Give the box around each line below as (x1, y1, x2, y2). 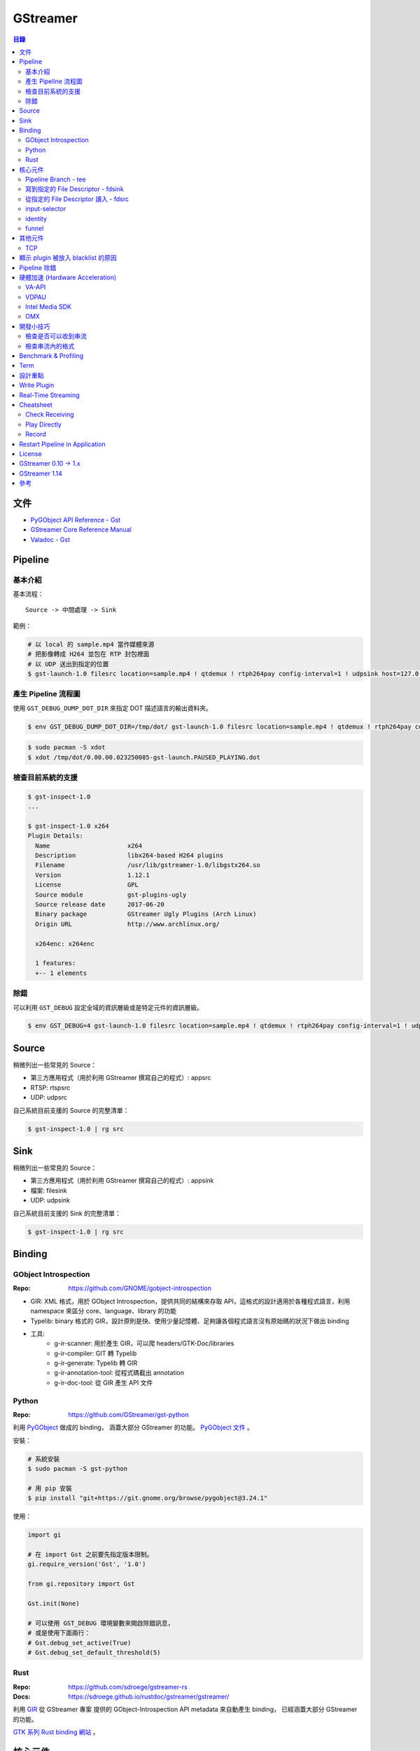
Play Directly (25, 420, 62, 429)
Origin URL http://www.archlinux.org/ (35, 920, 220, 928)
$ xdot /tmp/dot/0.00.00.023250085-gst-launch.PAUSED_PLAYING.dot (27, 753, 260, 761)
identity (25, 214, 48, 223)
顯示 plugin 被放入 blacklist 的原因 (19, 254, 117, 262)
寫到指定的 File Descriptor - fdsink (25, 185, 124, 193)
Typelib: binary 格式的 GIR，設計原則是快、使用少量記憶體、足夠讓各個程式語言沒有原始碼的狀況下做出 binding (30, 1317, 349, 1325)
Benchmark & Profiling (19, 352, 84, 360)
